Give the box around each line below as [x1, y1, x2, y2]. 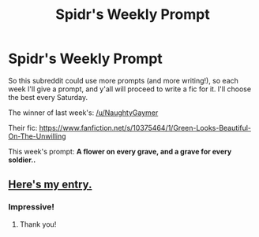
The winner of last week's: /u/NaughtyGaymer [8, 108, 159, 117]
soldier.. [8, 155, 36, 165]
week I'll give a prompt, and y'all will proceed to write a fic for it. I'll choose [8, 84, 251, 94]
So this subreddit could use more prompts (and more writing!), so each [8, 76, 239, 85]
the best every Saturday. [8, 92, 88, 102]
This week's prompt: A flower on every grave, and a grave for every [8, 146, 232, 156]
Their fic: [8, 123, 38, 132]
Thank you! [19, 219, 57, 229]
